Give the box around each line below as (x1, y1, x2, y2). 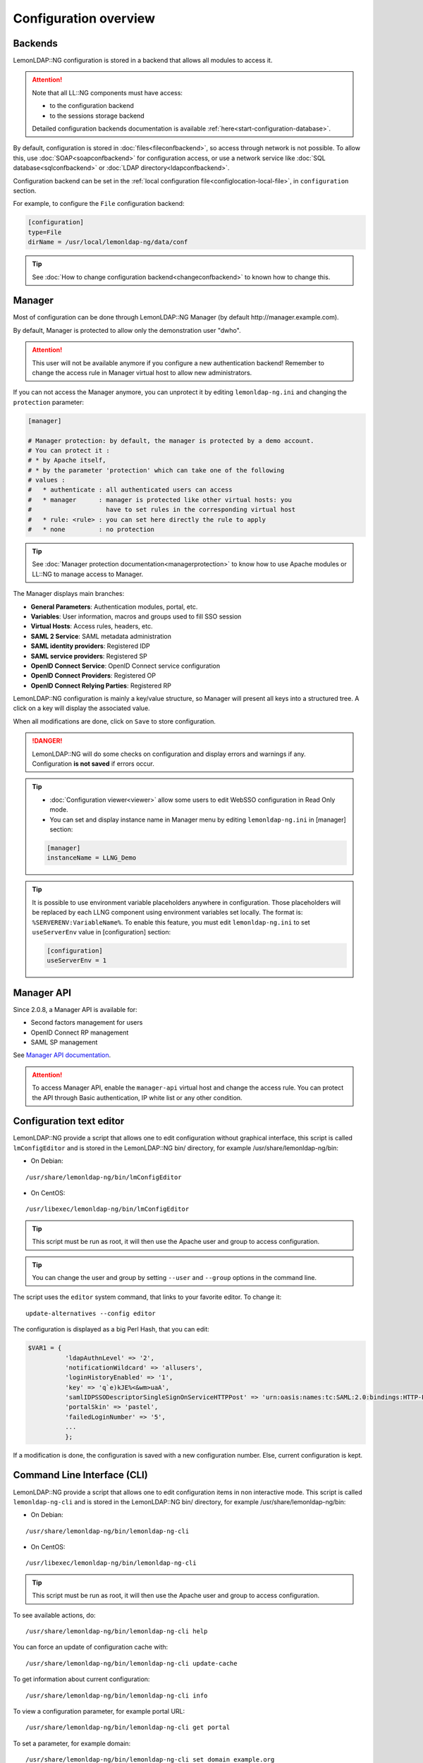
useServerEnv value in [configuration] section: (32, 927, 171, 936)
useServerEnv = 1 (47, 956, 107, 965)
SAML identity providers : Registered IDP (30, 642, 151, 650)
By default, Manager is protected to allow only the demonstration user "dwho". (13, 326, 241, 334)
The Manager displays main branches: (13, 590, 125, 598)
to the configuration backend (49, 102, 134, 110)
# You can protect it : (27, 446, 111, 454)
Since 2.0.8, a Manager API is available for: (13, 1005, 137, 1013)
